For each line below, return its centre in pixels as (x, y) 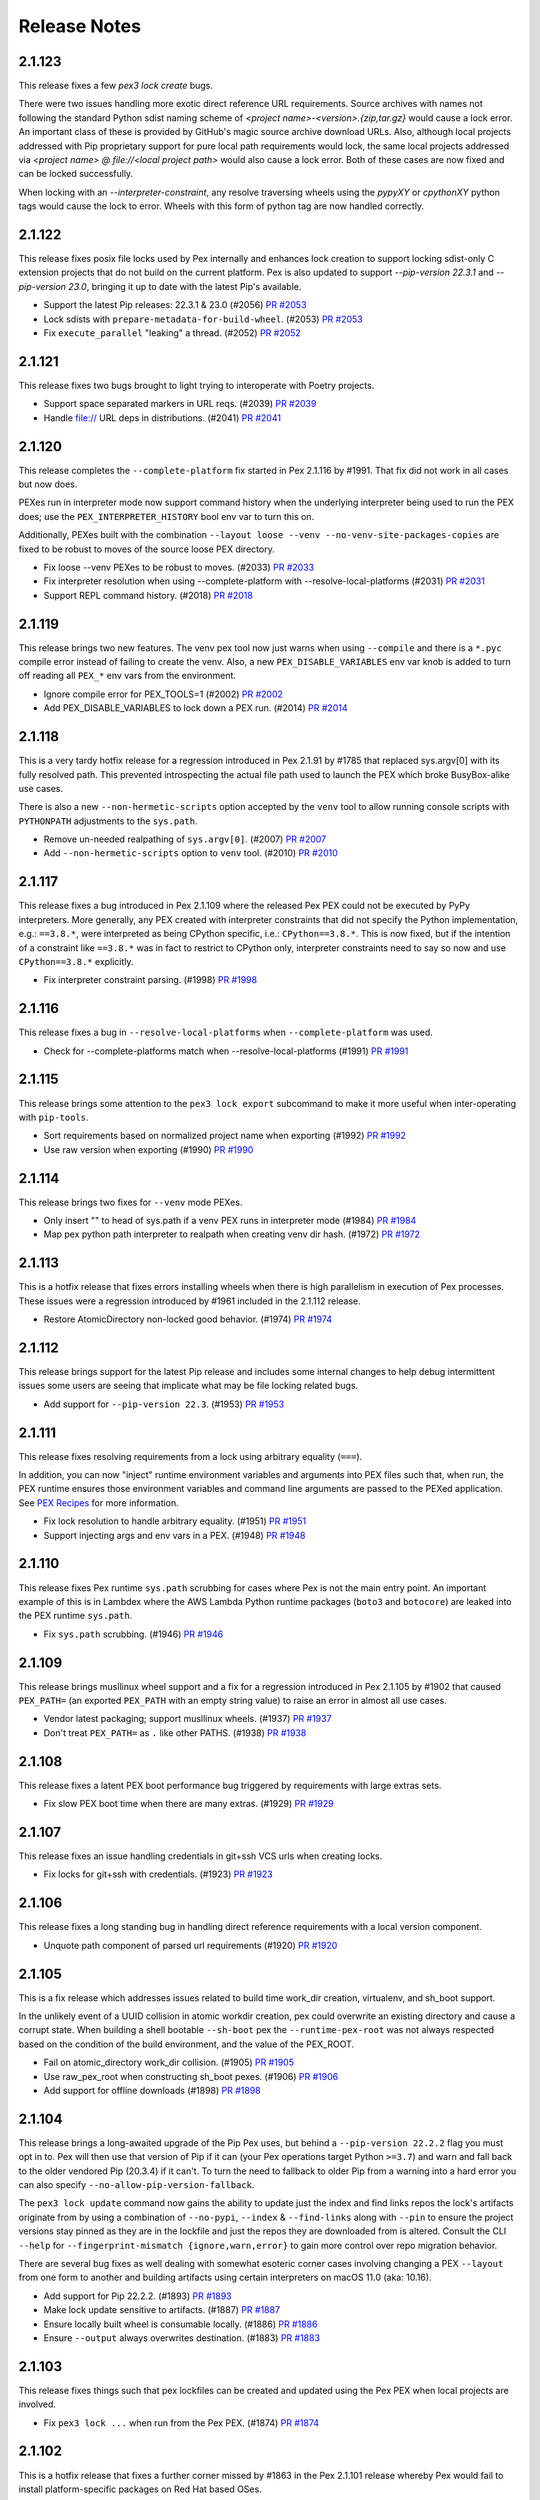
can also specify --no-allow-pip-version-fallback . (136, 2185)
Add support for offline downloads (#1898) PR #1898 (152, 2090)
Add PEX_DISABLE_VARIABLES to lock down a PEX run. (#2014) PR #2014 (195, 708)
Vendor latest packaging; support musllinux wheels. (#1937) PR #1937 (187, 1719)
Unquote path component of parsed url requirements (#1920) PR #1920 (190, 1945)
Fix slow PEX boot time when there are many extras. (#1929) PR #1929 (188, 1804)
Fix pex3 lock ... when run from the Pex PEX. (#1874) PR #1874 (181, 2422)
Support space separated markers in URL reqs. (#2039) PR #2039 (180, 404)
